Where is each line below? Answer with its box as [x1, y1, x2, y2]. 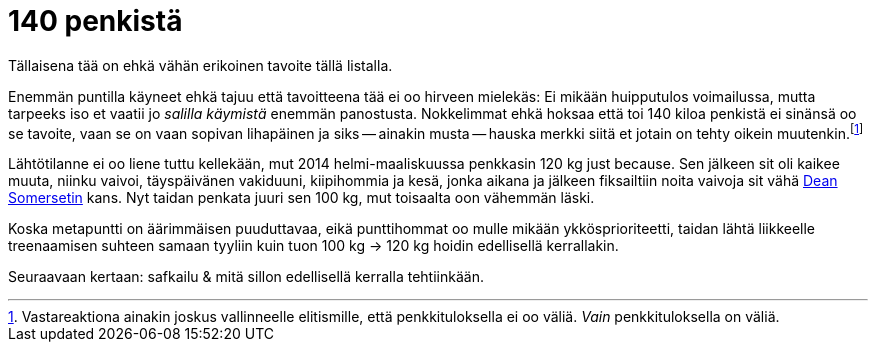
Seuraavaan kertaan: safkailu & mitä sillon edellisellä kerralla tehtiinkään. [8, 268, 484, 286]
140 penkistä [8, 4, 183, 38]
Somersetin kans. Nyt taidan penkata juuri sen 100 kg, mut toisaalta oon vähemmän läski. [8, 189, 595, 207]
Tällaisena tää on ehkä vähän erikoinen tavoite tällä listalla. [8, 56, 393, 74]
